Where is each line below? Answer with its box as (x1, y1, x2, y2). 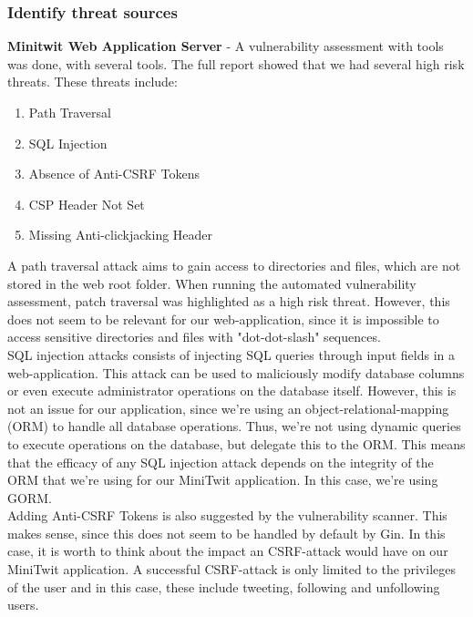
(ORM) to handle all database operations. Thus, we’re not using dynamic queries (7, 416, 461, 436)
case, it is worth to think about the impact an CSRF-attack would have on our (7, 541, 448, 560)
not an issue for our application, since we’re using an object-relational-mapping (7, 398, 449, 417)
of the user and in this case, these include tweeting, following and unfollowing (7, 577, 440, 596)
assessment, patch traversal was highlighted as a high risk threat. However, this (7, 292, 450, 311)
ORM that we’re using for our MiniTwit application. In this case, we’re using (7, 470, 438, 489)
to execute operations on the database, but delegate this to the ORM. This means (7, 434, 466, 453)
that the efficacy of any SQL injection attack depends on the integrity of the (7, 452, 434, 471)
